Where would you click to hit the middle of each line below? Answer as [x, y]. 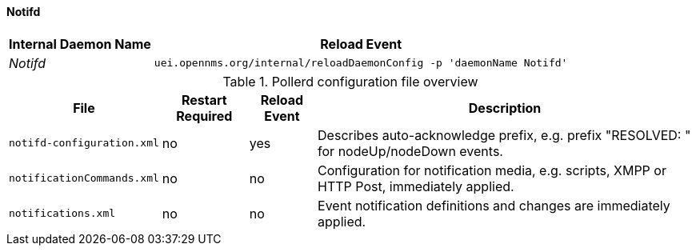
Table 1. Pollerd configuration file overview [350, 81]
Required [204, 116]
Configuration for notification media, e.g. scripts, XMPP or [492, 170]
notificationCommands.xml [84, 178]
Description [505, 108]
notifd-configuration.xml [84, 143]
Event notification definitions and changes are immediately [494, 205]
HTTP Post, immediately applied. [416, 186]
